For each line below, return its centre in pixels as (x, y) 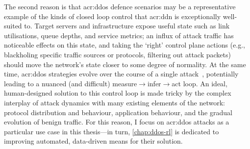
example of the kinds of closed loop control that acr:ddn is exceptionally (112, 16)
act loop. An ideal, (200, 83)
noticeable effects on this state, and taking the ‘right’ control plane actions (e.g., (125, 45)
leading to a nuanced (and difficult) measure (71, 83)
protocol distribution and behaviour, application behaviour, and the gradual (118, 112)
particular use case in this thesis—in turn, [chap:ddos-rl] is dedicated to (112, 131)
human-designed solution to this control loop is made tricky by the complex (118, 93)
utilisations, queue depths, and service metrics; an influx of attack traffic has (119, 35)
